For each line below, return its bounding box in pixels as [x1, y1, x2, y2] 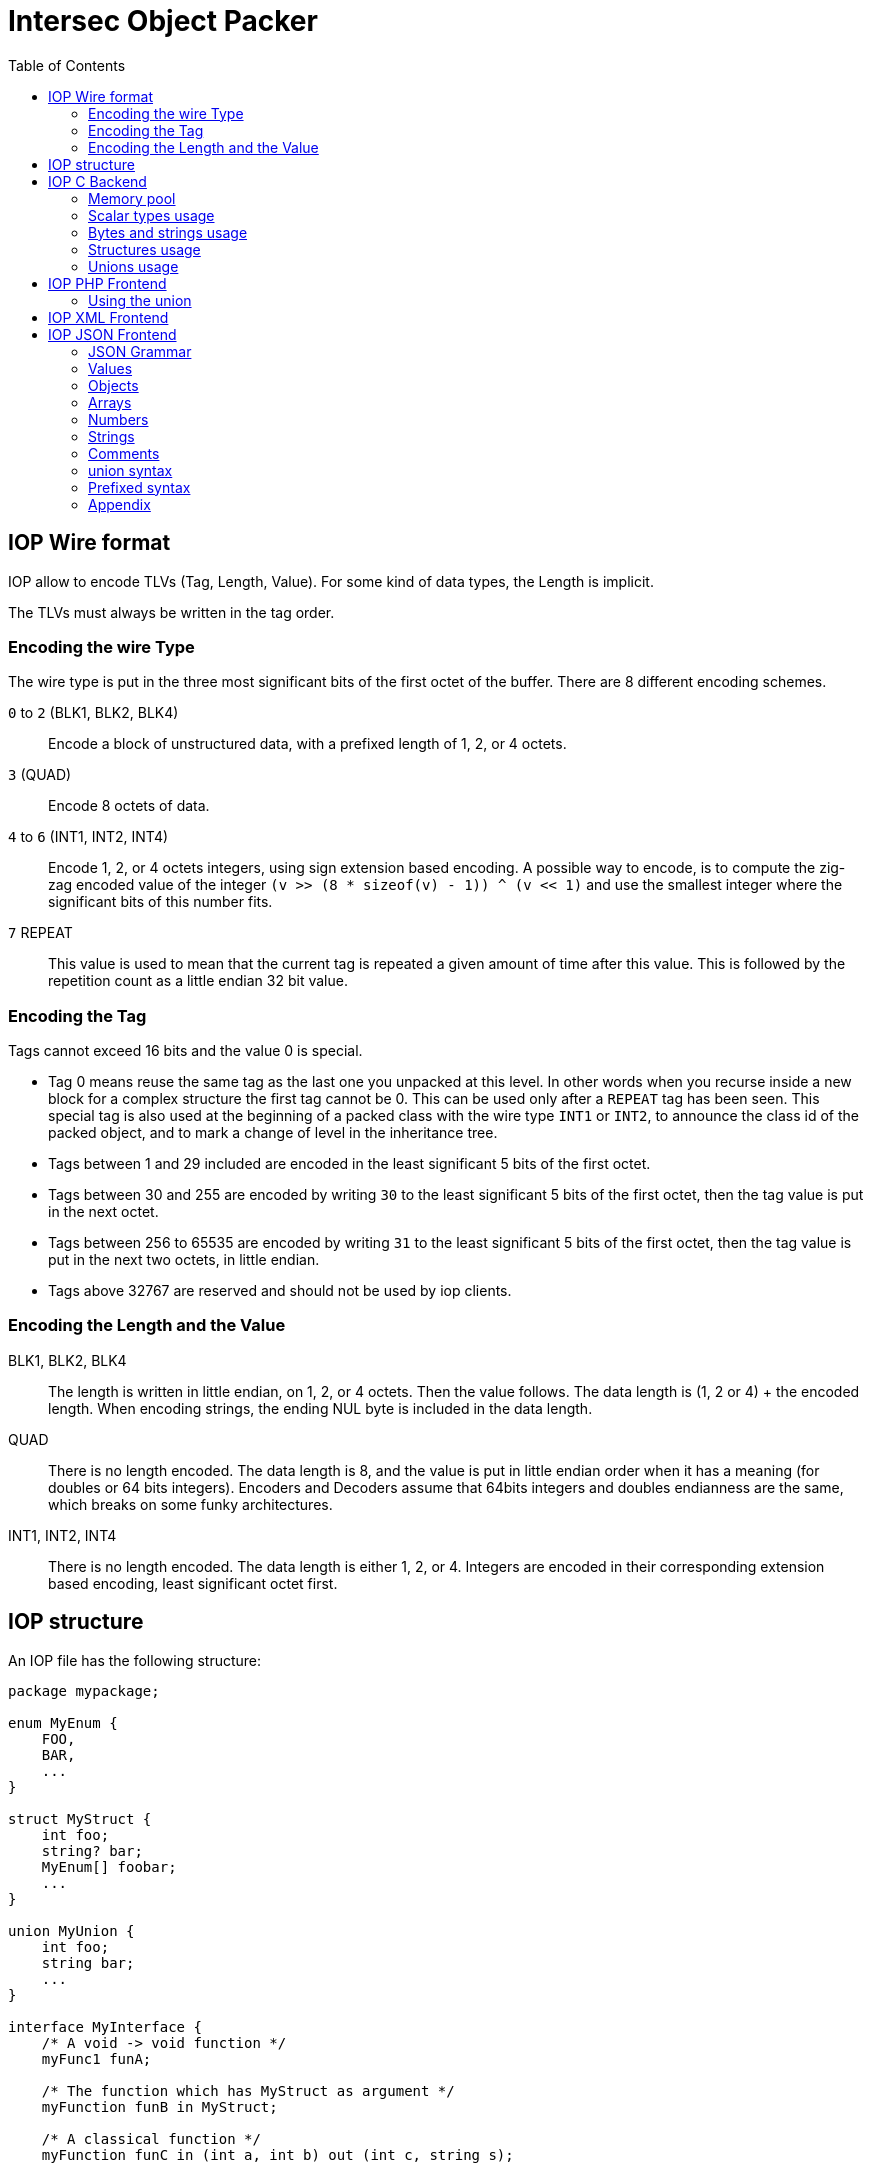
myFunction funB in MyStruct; [41, 2098, 278, 2115]
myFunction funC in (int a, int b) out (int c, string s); [41, 2146, 514, 2163]
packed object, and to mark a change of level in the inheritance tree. [48, 1124, 498, 1142]
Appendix [88, 495, 151, 513]
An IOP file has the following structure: [8, 1651, 262, 1669]
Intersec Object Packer [8, 4, 318, 38]
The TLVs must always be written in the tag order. [8, 603, 335, 621]
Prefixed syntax [88, 478, 191, 496]
